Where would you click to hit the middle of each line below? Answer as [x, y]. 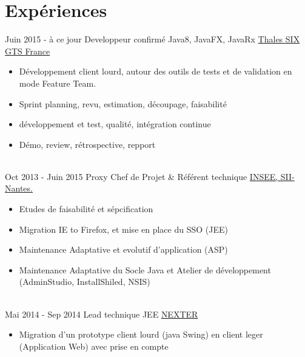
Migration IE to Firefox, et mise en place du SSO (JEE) [123, 229]
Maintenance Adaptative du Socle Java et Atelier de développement [145, 269]
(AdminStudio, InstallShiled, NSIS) [85, 282]
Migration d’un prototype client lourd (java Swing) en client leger [141, 334]
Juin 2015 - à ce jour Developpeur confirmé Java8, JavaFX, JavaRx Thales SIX [152, 39]
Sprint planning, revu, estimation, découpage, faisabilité [123, 103]
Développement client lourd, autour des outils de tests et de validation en [156, 71]
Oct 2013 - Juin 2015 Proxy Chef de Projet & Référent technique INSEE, [142, 176]
